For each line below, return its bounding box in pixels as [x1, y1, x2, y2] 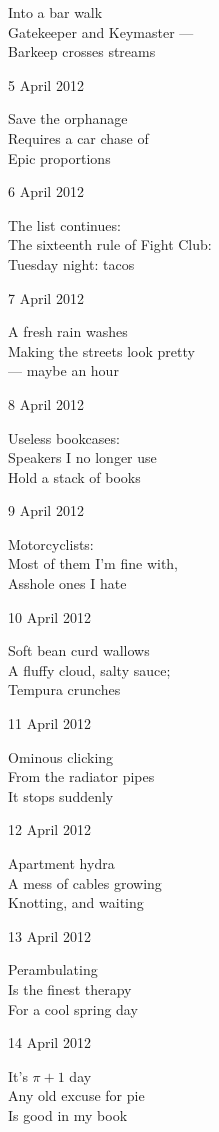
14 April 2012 [8, 1032, 91, 1053]
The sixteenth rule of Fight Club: [8, 234, 212, 255]
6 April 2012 [8, 181, 84, 202]
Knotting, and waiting [8, 892, 144, 913]
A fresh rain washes [8, 321, 128, 342]
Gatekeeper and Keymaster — [8, 21, 194, 42]
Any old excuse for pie [8, 1085, 145, 1106]
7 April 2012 [8, 287, 84, 308]
